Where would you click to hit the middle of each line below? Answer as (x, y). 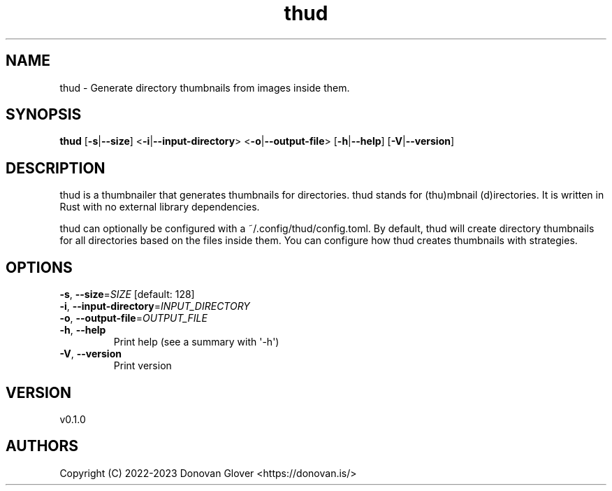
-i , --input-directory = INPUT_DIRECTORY (155, 306)
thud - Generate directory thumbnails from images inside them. (205, 87)
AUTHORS (42, 446)
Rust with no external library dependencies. (160, 207)
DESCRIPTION (56, 168)
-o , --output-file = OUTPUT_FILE (133, 318)
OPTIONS (39, 267)
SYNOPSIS (44, 115)
